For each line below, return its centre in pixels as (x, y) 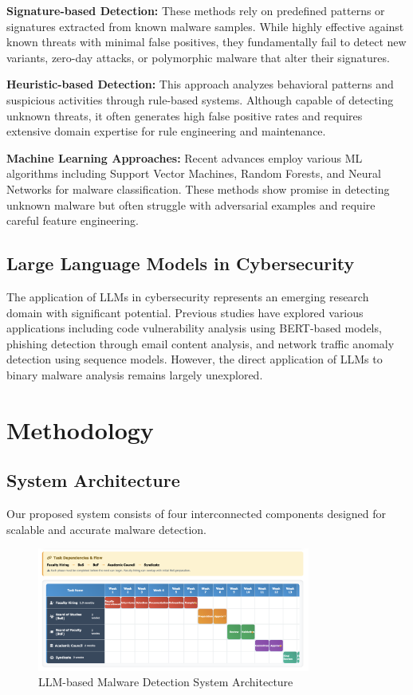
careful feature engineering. (73, 220)
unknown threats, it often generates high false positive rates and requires (185, 115)
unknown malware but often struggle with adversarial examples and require (191, 204)
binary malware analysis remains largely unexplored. (135, 374)
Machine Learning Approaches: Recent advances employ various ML (185, 157)
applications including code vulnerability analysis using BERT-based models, (194, 328)
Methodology (80, 429)
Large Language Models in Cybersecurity (181, 263)
